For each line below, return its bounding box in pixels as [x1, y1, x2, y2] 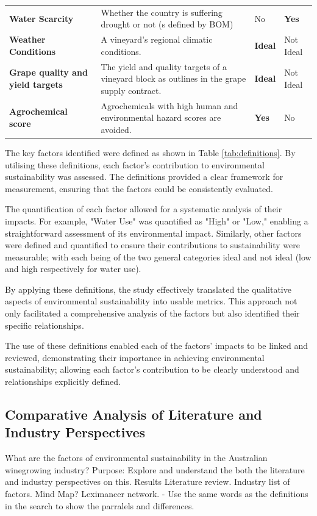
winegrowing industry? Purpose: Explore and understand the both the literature [5, 463, 305, 476]
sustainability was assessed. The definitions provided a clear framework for [5, 170, 283, 183]
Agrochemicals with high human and [101, 99, 238, 112]
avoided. [101, 123, 132, 135]
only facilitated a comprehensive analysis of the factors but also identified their [5, 307, 300, 320]
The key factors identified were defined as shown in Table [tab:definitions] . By [5, 146, 296, 159]
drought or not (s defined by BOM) [101, 18, 233, 30]
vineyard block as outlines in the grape [101, 72, 246, 85]
